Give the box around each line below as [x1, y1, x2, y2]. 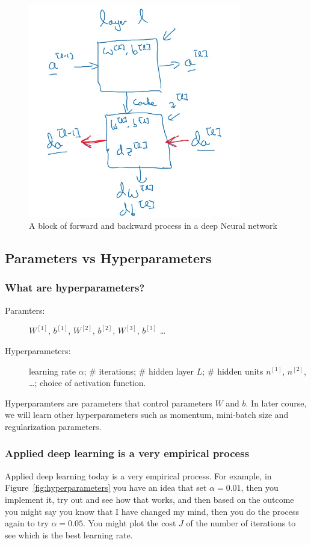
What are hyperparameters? [5, 280, 145, 295]
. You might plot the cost [82, 517, 176, 529]
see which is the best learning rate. [5, 528, 133, 541]
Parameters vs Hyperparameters [5, 249, 212, 267]
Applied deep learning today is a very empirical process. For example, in [5, 469, 272, 482]
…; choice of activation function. [29, 376, 146, 389]
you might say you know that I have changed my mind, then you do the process [5, 505, 300, 517]
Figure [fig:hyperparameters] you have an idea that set [5, 481, 207, 494]
